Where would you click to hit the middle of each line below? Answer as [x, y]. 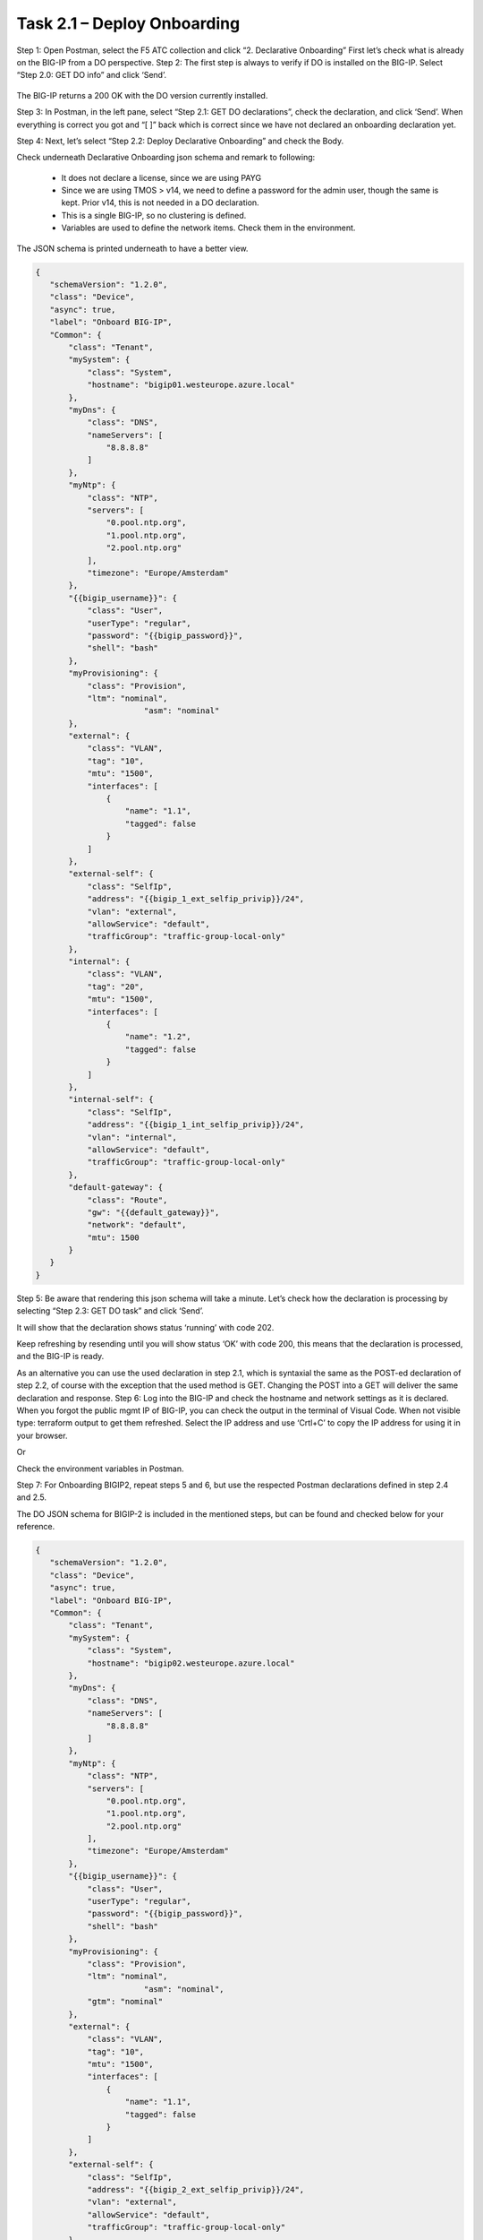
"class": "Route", [127, 1200]
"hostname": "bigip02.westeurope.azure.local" [191, 1663]
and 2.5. [31, 1497]
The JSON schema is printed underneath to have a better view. [132, 248]
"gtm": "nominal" [125, 2002]
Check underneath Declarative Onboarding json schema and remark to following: [166, 158]
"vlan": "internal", [132, 1137]
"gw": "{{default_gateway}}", [153, 1212]
